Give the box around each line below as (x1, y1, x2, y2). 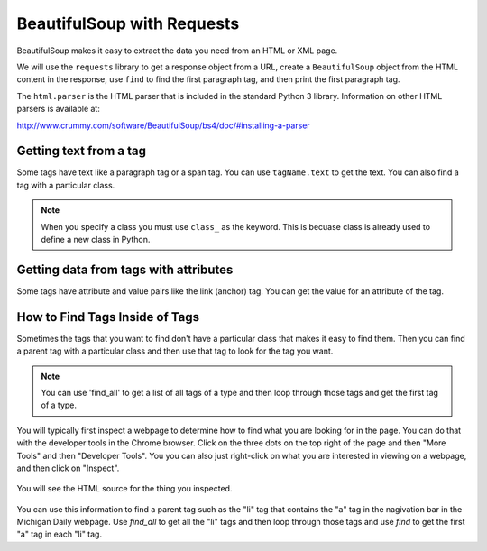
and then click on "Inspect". (16, 463, 120, 473)
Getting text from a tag (16, 143, 146, 159)
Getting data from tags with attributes (16, 262, 234, 277)
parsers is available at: (16, 104, 101, 115)
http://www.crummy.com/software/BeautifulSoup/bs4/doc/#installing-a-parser (16, 120, 310, 131)
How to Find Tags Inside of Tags (16, 309, 200, 325)
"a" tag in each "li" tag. (16, 528, 103, 540)
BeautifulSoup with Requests (16, 14, 240, 33)
